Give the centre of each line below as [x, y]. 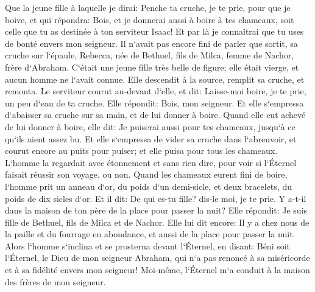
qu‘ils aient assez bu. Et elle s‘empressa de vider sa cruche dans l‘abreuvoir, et [151, 138]
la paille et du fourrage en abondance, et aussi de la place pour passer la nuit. [150, 234]
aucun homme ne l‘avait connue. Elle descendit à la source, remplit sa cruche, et [155, 79]
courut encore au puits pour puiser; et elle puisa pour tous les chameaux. [141, 151]
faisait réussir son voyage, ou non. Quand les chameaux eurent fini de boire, [146, 174]
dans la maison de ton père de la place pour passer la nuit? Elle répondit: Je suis [156, 210]
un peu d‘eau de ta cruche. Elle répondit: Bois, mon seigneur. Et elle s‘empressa [154, 103]
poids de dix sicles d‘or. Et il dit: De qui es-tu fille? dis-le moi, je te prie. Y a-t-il [156, 198]
